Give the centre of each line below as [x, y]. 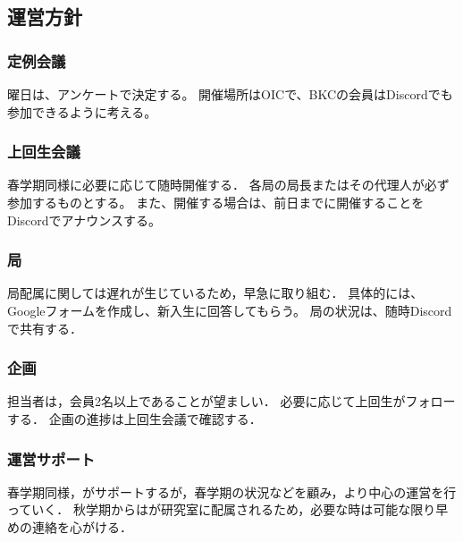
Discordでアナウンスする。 [84, 220]
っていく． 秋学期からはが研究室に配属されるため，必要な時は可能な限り [222, 509]
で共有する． [45, 328]
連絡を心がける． [82, 527]
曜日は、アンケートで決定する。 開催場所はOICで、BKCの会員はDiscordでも [230, 94]
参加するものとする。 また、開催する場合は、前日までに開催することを [216, 202]
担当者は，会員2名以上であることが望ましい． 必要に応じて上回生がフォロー [231, 401]
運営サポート [51, 458]
